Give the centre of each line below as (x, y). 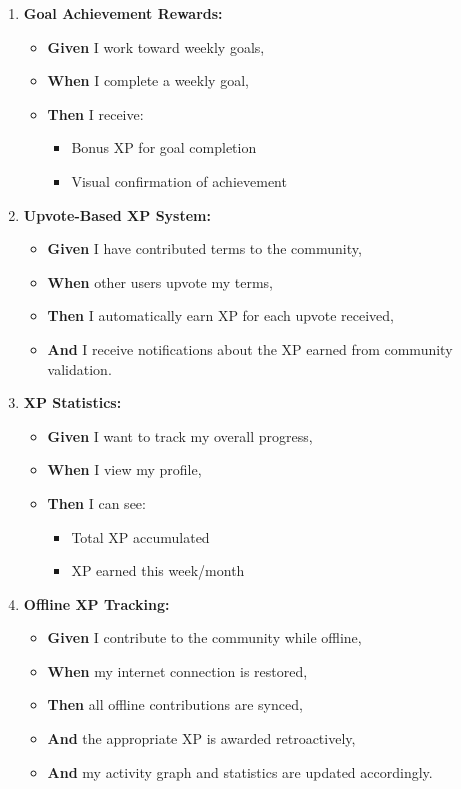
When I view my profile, (124, 469)
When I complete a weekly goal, (148, 80)
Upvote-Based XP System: (117, 214)
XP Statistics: (72, 402)
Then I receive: (95, 113)
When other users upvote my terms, (160, 281)
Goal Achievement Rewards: (123, 13)
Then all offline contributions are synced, (175, 704)
